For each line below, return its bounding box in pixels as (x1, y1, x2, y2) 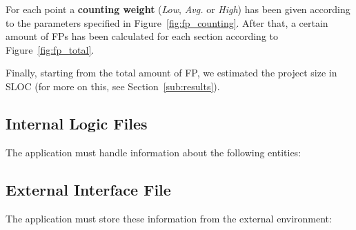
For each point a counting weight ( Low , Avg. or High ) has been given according (6, 2, 350, 16)
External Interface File (6, 178, 171, 200)
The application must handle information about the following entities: (6, 145, 301, 159)
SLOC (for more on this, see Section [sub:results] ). (6, 79, 220, 93)
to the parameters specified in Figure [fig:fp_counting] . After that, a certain (6, 15, 328, 30)
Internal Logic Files (6, 112, 148, 134)
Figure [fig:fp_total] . (6, 42, 95, 56)
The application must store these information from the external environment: (6, 211, 332, 225)
